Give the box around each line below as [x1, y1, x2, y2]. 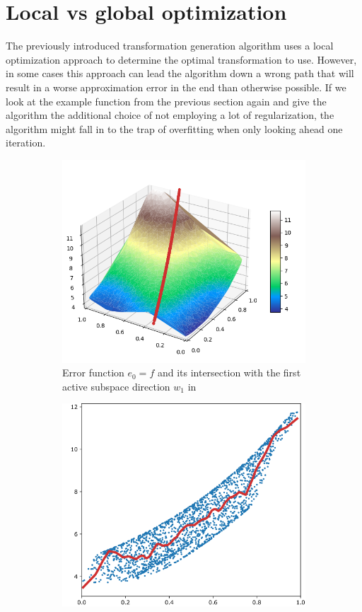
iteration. [6, 135, 46, 150]
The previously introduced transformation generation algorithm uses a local [6, 38, 334, 53]
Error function [62, 365, 124, 380]
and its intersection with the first [157, 365, 301, 380]
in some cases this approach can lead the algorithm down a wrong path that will [6, 66, 354, 81]
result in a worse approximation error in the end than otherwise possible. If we [6, 79, 346, 94]
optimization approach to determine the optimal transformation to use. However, [6, 52, 357, 67]
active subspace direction [62, 379, 170, 393]
